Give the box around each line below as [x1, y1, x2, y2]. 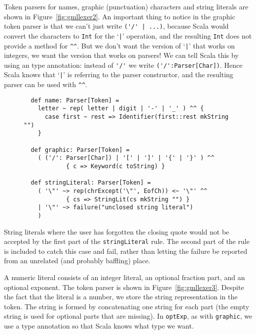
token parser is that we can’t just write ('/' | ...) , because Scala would [4, 21, 229, 31]
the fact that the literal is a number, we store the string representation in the [4, 291, 238, 302]
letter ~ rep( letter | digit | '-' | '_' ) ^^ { [37, 105, 204, 112]
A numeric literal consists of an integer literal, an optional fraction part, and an [4, 272, 245, 282]
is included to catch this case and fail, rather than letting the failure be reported [4, 245, 248, 256]
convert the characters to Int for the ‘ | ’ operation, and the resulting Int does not [4, 30, 252, 41]
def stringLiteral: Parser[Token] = [31, 179, 151, 187]
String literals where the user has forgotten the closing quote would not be [4, 226, 229, 237]
